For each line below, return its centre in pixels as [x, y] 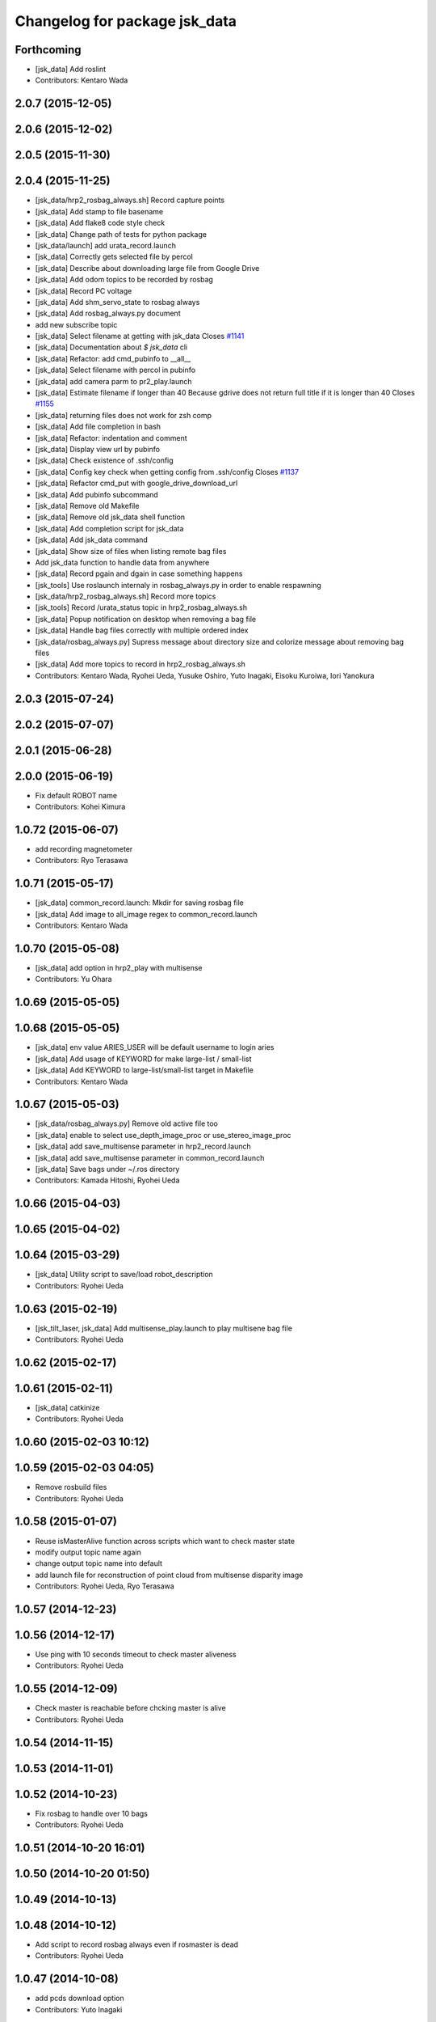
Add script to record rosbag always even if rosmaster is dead [136, 1944]
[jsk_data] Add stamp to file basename [99, 211]
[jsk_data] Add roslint [71, 70]
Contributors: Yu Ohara [73, 979]
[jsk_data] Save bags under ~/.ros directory [107, 1169]
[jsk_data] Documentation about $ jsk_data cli [111, 347]
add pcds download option [80, 1999]
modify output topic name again [88, 1552]
